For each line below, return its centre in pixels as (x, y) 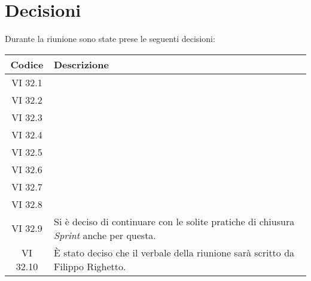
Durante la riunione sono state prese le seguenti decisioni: (110, 39)
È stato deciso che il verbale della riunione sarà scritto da (174, 252)
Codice (27, 64)
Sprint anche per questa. (105, 235)
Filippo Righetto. (90, 266)
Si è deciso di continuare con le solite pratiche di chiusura (174, 221)
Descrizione (81, 64)
